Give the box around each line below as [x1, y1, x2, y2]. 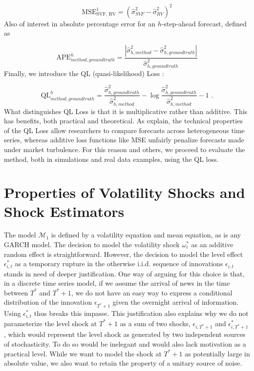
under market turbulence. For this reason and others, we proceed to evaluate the [4, 144, 245, 154]
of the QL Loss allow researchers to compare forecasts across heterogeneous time [4, 125, 245, 135]
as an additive [191, 239, 233, 250]
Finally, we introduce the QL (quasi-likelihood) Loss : [4, 68, 164, 78]
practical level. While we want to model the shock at [4, 348, 162, 358]
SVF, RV [96, 11, 116, 17]
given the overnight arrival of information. [112, 297, 239, 307]
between [4, 287, 28, 297]
